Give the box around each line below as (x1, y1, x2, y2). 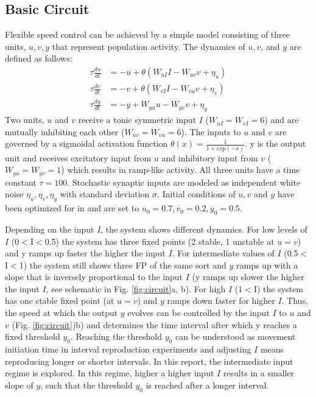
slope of (5, 378, 33, 391)
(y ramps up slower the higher (192, 270, 304, 283)
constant (5, 175, 37, 188)
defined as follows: (5, 52, 72, 65)
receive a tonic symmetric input (78, 113, 197, 126)
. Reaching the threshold (70, 330, 163, 343)
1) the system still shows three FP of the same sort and (19, 258, 226, 271)
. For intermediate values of (172, 247, 275, 259)
